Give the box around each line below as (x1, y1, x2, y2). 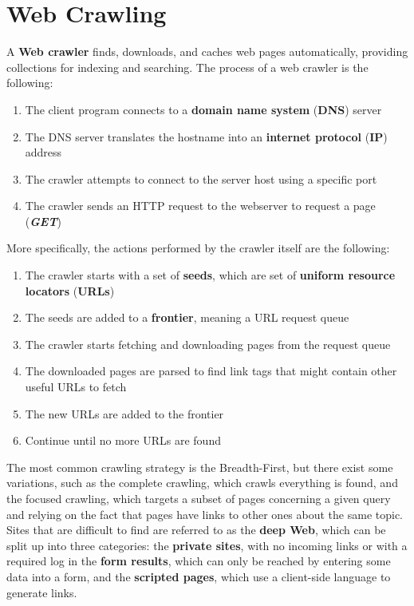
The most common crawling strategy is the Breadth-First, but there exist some (6, 458, 393, 475)
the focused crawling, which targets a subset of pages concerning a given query (6, 490, 391, 506)
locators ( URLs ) (25, 282, 115, 299)
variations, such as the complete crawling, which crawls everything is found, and (6, 474, 398, 491)
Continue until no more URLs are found (25, 432, 221, 449)
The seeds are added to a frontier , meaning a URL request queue (25, 309, 349, 326)
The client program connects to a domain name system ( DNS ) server (25, 101, 382, 117)
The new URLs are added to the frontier (25, 405, 224, 422)
